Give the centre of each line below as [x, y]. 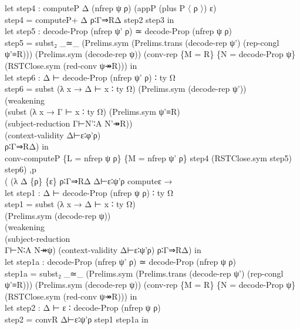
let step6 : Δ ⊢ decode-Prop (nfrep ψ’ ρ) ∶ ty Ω [90, 77]
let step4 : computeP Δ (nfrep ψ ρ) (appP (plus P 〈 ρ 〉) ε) [111, 8]
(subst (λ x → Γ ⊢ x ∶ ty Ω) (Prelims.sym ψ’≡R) [92, 112]
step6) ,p [21, 169]
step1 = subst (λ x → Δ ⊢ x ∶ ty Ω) [70, 204]
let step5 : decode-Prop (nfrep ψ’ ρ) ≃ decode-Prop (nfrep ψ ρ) [118, 31]
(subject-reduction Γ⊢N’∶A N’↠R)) [69, 123]
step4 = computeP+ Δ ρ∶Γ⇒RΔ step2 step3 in [90, 19]
